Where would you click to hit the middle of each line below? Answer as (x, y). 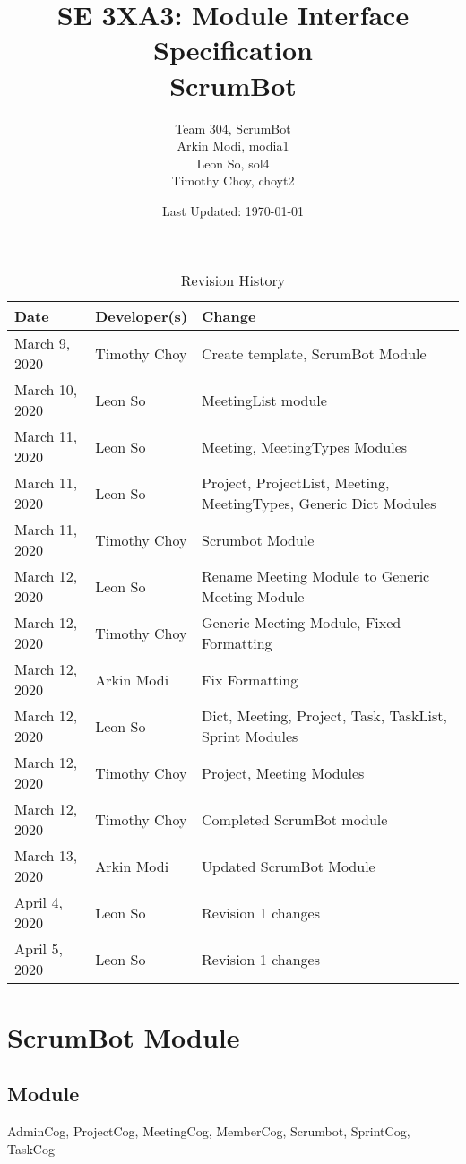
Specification (233, 50)
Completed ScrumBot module (295, 819)
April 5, (39, 949)
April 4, (39, 902)
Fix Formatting (250, 679)
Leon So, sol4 (233, 163)
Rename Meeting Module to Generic (316, 576)
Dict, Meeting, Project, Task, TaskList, (324, 716)
